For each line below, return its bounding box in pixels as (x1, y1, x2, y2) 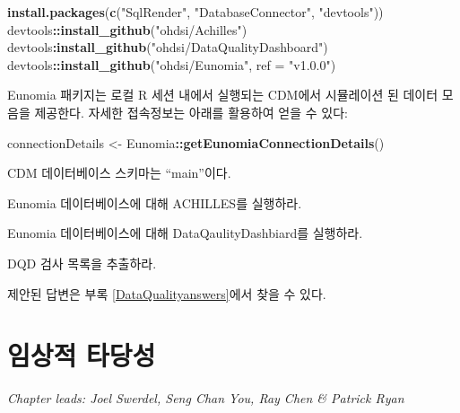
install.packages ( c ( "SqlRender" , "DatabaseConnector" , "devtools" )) (7, 3, 384, 21)
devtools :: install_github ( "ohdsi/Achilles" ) (7, 20, 247, 39)
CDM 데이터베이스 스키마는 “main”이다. (7, 163, 231, 182)
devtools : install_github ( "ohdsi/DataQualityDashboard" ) (7, 38, 328, 57)
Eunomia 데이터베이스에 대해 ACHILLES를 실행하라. (7, 193, 302, 212)
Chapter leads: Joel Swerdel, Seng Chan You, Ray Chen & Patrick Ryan (7, 389, 404, 408)
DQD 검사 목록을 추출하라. (7, 253, 157, 272)
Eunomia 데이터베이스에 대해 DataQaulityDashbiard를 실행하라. (7, 224, 363, 242)
